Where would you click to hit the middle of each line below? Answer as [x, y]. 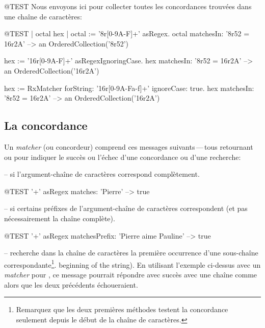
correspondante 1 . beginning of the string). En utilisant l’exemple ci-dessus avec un [132, 264]
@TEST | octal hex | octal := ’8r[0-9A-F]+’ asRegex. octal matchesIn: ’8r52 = [127, 33]
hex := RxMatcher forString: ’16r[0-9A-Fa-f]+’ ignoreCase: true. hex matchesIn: [129, 88]
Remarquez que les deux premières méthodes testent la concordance [122, 309]
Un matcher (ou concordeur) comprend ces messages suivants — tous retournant [129, 146]
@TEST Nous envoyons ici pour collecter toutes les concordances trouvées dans [128, 6]
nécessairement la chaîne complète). [60, 218]
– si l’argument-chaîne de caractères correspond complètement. [102, 174]
